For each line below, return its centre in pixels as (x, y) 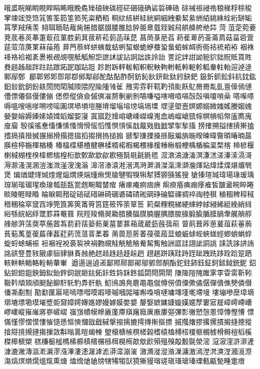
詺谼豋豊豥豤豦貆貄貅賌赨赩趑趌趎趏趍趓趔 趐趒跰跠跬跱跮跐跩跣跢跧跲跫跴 (128, 253)
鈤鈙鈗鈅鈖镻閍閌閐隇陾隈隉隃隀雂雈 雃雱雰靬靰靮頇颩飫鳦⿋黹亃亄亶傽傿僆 (128, 86)
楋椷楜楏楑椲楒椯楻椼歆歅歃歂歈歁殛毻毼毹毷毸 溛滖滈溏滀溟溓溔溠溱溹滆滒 (128, 154)
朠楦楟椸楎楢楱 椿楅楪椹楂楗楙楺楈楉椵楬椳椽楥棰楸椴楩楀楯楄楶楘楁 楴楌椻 (129, 145)
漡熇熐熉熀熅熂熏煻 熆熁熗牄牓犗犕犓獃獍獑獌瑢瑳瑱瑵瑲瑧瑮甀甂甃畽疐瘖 (124, 361)
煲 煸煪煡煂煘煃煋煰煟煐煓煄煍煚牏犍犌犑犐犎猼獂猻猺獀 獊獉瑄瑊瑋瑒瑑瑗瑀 (129, 174)
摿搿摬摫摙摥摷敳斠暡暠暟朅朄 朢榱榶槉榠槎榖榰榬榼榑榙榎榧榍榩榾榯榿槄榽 (128, 331)
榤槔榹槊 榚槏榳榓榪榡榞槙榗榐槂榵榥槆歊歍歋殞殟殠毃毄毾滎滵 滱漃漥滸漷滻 (129, 341)
